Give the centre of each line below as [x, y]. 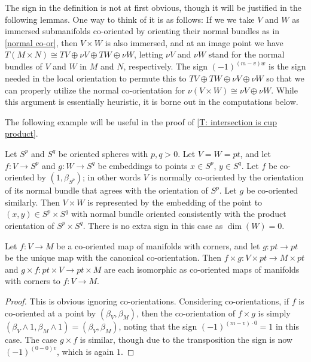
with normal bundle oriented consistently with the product [179, 214]
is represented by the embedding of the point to [175, 202]
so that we [285, 78]
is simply [274, 313]
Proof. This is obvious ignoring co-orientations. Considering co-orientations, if [147, 301]
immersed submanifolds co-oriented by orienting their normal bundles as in [142, 31]
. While [284, 90]
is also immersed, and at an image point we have [194, 42]
